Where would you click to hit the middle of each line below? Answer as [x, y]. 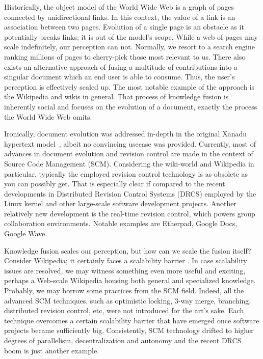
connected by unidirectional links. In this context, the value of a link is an [120, 17]
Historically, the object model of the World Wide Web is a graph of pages [119, 7]
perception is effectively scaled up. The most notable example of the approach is [129, 86]
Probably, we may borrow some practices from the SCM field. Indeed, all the [124, 291]
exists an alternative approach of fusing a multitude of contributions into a [121, 66]
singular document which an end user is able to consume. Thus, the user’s [120, 77]
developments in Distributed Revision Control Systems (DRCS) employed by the [130, 193]
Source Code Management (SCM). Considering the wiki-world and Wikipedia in [129, 163]
